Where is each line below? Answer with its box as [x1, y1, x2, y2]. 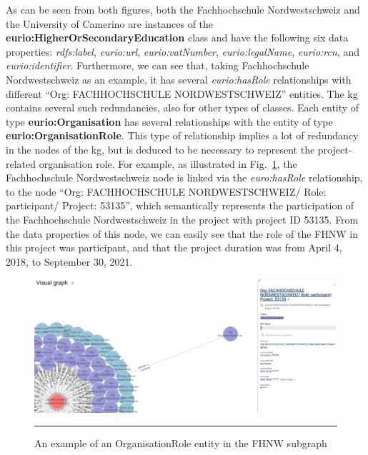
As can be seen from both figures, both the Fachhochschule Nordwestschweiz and [6, 2, 360, 16]
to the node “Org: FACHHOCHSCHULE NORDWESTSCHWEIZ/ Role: [6, 184, 327, 199]
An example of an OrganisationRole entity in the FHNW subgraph [34, 436, 327, 451]
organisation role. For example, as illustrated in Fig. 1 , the [39, 156, 297, 171]
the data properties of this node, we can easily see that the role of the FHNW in [6, 226, 358, 241]
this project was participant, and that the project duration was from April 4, [6, 240, 342, 255]
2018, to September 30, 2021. [6, 254, 133, 269]
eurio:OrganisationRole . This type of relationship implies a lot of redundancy [6, 128, 359, 143]
